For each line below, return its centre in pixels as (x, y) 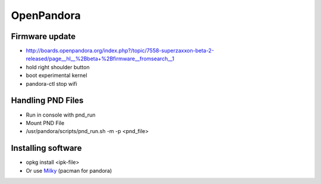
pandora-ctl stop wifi (51, 83)
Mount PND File (45, 123)
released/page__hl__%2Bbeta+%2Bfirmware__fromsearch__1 (100, 59)
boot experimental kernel (56, 75)
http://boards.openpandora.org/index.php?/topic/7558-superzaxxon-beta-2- (120, 51)
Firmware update (43, 36)
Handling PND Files (47, 101)
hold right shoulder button (58, 67)
